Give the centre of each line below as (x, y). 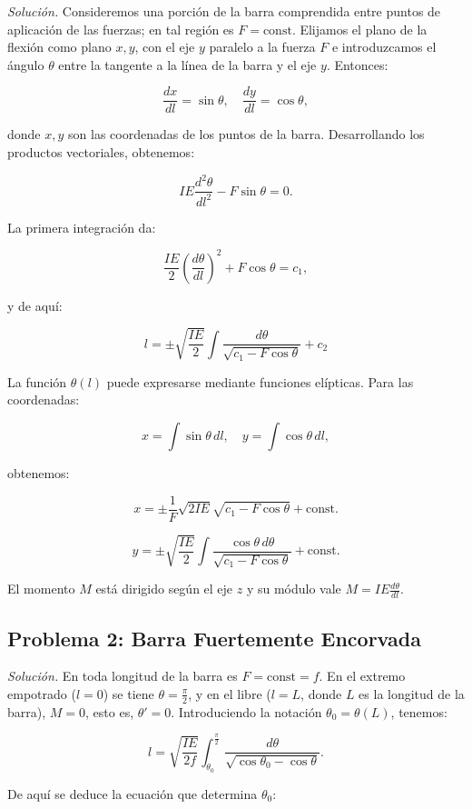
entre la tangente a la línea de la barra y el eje (187, 64)
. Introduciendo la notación (246, 711)
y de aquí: (35, 305)
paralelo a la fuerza (262, 47)
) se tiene (128, 693)
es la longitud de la (412, 693)
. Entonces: (357, 64)
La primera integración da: (82, 227)
